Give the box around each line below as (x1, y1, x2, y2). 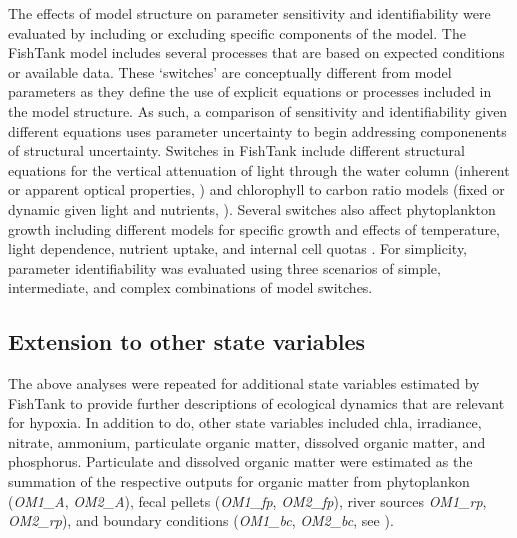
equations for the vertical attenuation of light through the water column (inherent (8, 159, 510, 180)
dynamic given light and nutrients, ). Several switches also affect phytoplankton (8, 198, 496, 219)
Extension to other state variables (8, 326, 366, 357)
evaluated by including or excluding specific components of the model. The (8, 22, 466, 43)
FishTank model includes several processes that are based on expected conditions (8, 42, 505, 63)
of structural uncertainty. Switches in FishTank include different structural (8, 140, 465, 161)
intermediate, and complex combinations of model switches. (8, 277, 373, 298)
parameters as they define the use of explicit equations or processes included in (8, 81, 492, 102)
